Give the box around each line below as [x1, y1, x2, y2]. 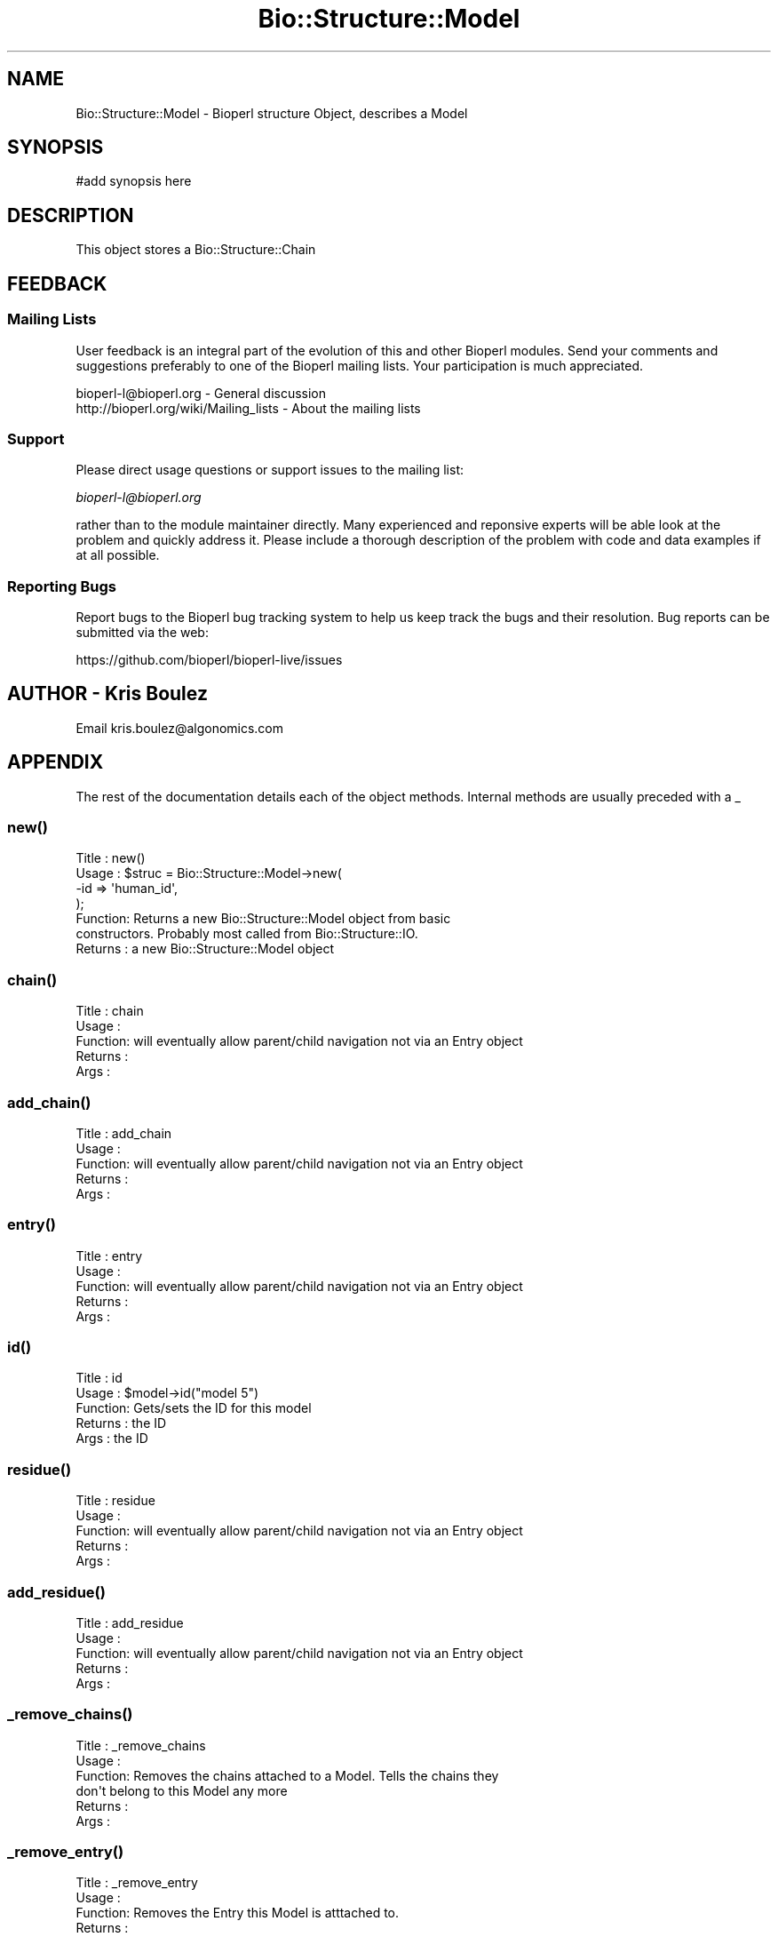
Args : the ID [75, 1431, 148, 1447]
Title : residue [75, 1493, 155, 1509]
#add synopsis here [75, 173, 192, 189]
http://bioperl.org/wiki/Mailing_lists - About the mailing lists [75, 400, 421, 416]
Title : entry [75, 1247, 143, 1263]
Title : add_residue [75, 1614, 184, 1630]
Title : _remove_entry [75, 1875, 198, 1891]
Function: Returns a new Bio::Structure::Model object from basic [75, 911, 451, 927]
